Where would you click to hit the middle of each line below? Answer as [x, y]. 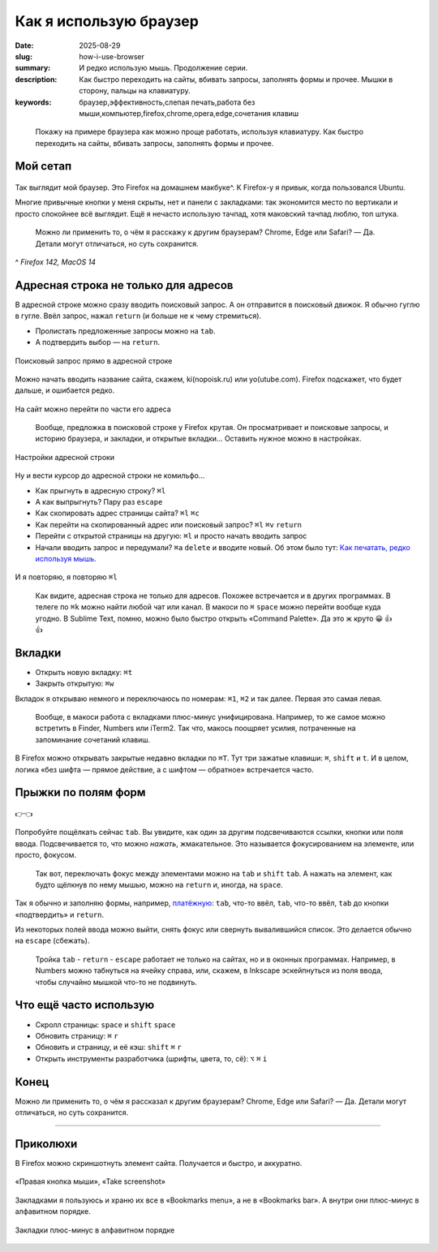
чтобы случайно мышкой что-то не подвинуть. [116, 982]
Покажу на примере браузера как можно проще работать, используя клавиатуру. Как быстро [200, 132]
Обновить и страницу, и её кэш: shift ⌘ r [108, 1048]
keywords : [33, 102]
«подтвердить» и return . [60, 914]
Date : [24, 45]
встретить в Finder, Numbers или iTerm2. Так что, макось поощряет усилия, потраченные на [195, 728]
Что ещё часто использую [85, 1005]
